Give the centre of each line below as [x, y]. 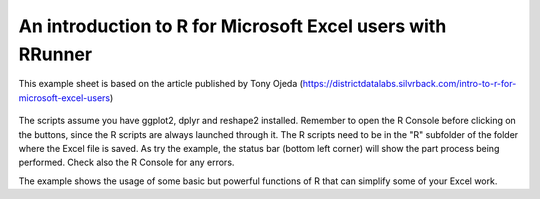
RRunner [55, 54]
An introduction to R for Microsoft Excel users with [232, 26]
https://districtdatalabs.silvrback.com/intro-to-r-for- [409, 84]
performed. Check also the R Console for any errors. [126, 162]
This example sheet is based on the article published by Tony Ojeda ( [161, 84]
